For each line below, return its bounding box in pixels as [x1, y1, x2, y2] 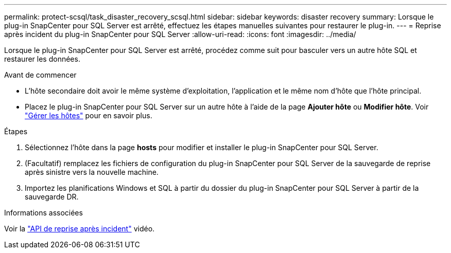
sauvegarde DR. [25, 192, 79, 201]
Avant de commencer [4, 70, 77, 79]
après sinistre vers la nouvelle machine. [25, 168, 159, 176]
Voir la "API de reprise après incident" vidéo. [4, 224, 155, 233]
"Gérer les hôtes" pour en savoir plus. [25, 111, 152, 120]
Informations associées [4, 208, 83, 217]
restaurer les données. [4, 55, 80, 63]
